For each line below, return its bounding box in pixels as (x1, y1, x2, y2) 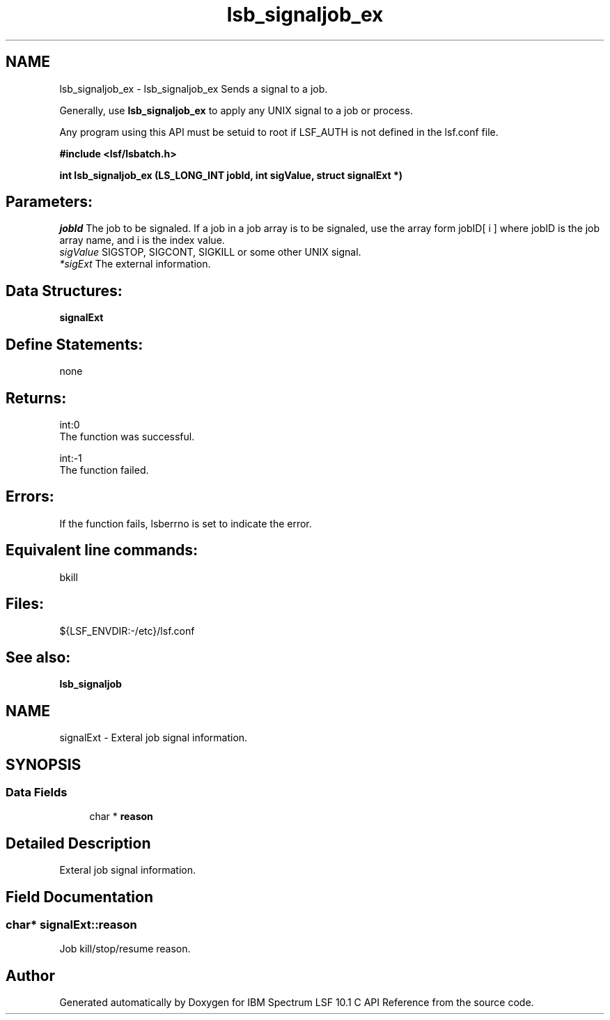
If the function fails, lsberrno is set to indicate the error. (59, 517, 312, 530)
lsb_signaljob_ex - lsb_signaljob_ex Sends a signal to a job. (59, 82, 328, 95)
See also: (6, 648, 71, 666)
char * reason (89, 810, 153, 823)
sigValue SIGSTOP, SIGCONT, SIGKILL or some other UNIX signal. (59, 246, 361, 258)
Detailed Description (6, 834, 151, 852)
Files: (6, 595, 44, 613)
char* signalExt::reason (6, 918, 137, 932)
